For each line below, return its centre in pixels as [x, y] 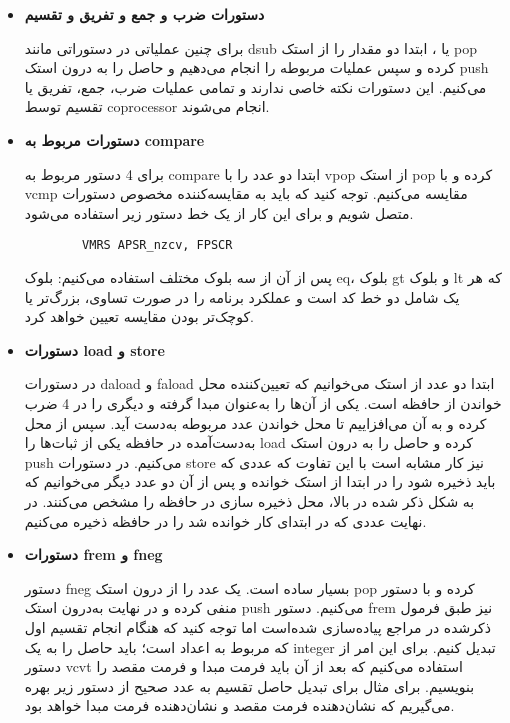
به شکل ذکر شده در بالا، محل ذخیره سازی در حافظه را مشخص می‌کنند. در [249, 500]
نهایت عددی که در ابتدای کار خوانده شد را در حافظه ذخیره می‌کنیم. [225, 520]
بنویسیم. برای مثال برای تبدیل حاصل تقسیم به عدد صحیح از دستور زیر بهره [249, 685]
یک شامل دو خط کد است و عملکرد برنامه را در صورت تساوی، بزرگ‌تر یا [242, 296]
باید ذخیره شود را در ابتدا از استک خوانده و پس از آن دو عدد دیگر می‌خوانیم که [260, 481]
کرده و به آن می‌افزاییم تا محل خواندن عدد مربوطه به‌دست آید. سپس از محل [255, 422]
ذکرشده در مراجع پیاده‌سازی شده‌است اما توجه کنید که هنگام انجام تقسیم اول [257, 626]
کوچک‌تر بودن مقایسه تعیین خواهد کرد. [139, 316]
